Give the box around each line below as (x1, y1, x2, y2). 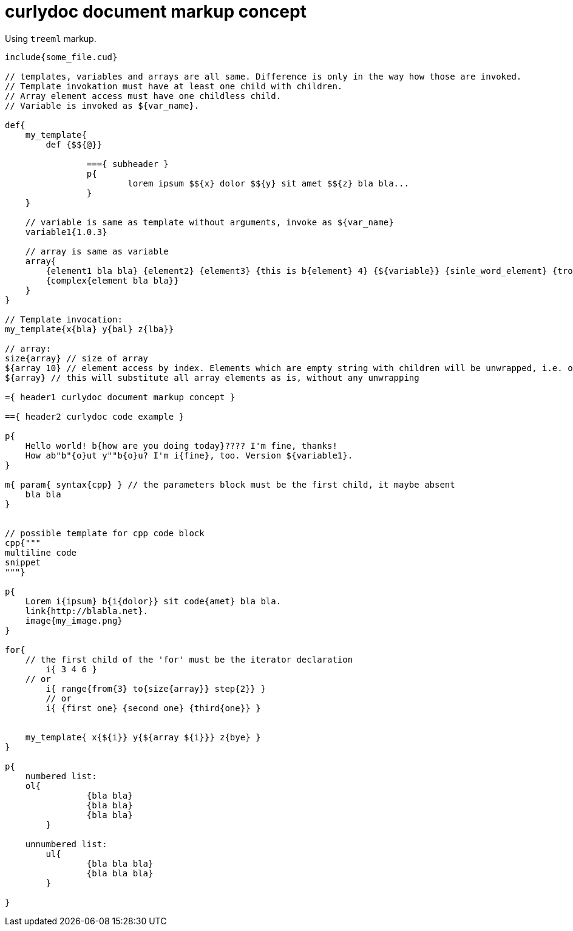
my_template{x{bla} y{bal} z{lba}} (5, 324, 174, 334)
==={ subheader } (86, 159, 169, 169)
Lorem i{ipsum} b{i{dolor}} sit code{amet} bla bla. (25, 596, 282, 606)
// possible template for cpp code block (5, 528, 205, 538)
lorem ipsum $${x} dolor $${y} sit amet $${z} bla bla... (127, 178, 409, 188)
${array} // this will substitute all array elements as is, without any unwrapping (5, 372, 419, 383)
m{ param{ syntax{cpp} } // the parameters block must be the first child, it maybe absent (5, 479, 455, 489)
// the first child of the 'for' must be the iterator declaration (25, 654, 353, 664)
